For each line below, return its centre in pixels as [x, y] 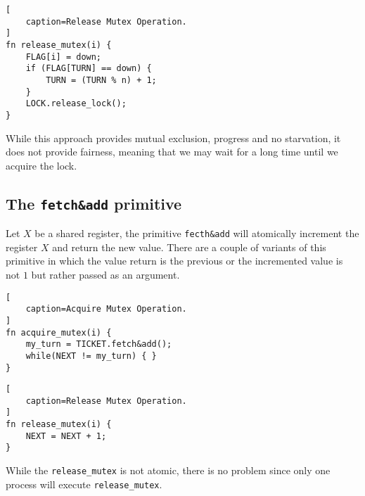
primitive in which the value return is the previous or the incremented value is [174, 261]
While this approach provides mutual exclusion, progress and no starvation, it [173, 138]
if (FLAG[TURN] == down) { [89, 69]
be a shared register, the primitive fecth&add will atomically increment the [197, 233]
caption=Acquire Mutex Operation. [106, 309]
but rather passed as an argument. [105, 274]
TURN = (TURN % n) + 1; [101, 80]
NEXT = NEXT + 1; [66, 436]
